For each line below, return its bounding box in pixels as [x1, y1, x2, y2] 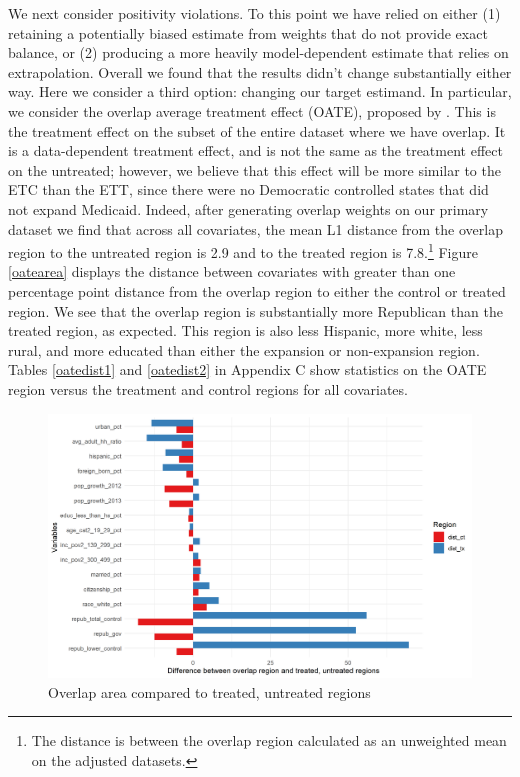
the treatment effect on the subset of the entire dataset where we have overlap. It [8, 120, 506, 141]
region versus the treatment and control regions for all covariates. [8, 378, 408, 399]
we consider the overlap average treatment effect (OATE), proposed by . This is [8, 100, 496, 121]
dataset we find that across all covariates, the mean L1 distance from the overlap [8, 218, 503, 239]
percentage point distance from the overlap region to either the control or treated [8, 280, 506, 301]
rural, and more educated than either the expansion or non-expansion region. [8, 339, 480, 360]
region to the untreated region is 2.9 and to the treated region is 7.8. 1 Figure [8, 239, 478, 262]
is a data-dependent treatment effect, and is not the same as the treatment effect [8, 140, 503, 161]
